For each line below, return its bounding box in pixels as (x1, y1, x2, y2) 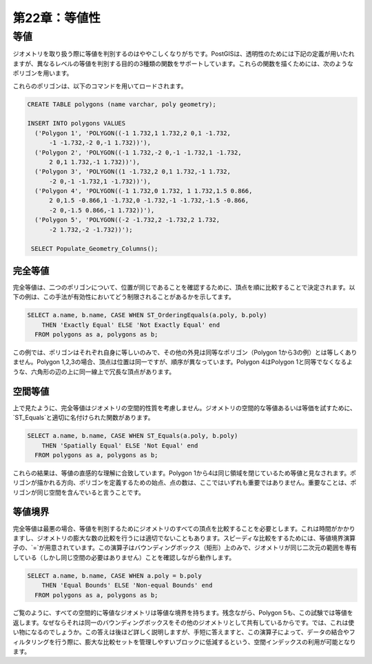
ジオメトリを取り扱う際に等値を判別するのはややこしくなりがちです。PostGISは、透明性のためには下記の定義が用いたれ (12, 50, 355, 58)
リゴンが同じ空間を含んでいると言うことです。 (12, 488, 145, 496)
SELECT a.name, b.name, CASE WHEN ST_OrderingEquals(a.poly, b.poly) (27, 311, 267, 319)
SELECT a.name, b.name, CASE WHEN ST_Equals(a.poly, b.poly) (27, 432, 238, 440)
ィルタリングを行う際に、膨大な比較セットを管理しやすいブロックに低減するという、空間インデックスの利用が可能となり (12, 638, 356, 646)
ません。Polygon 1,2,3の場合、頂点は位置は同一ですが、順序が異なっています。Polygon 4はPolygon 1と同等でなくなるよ (12, 358, 353, 366)
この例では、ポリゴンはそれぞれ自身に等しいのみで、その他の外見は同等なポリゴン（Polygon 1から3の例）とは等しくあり (12, 348, 358, 356)
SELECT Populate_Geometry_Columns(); (31, 245, 158, 253)
